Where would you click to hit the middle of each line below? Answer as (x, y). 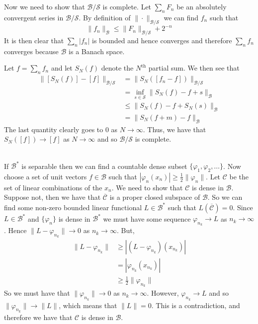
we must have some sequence (147, 218)
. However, (163, 293)
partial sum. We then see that (194, 68)
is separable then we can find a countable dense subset (104, 166)
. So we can (225, 197)
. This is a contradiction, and (196, 305)
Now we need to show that (44, 6)
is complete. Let (127, 6)
